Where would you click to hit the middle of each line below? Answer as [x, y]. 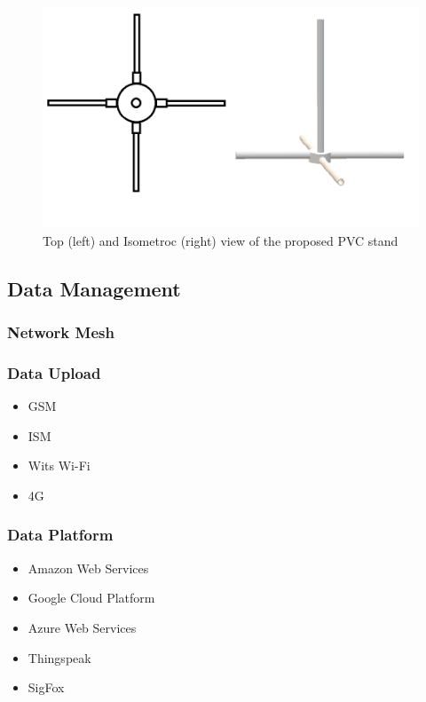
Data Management [94, 288]
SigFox [46, 687]
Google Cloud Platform [91, 598]
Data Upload [54, 372]
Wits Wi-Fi [59, 465]
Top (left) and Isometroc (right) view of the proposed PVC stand [221, 240]
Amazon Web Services [88, 568]
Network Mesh [61, 331]
